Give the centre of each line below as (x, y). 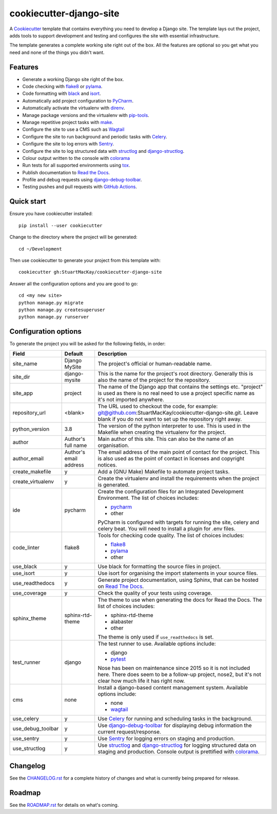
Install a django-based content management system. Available (173, 687)
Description (112, 354)
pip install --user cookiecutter (61, 225)
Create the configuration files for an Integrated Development (171, 491)
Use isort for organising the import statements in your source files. (178, 573)
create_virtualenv (33, 481)
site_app (23, 393)
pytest (118, 659)
